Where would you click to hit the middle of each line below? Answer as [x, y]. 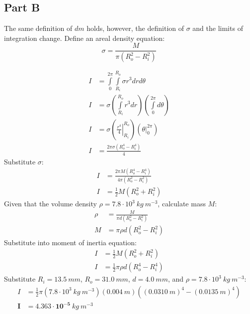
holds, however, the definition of [135, 28]
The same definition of [38, 28]
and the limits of [218, 28]
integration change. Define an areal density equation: [84, 38]
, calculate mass [182, 204]
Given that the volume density [50, 204]
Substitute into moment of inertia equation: [70, 242]
